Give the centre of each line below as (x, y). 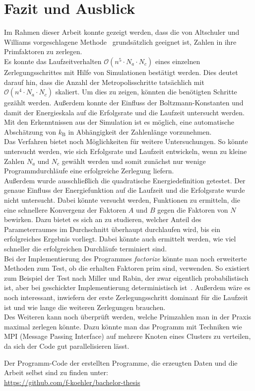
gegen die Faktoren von (193, 209)
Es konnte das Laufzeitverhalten (53, 61)
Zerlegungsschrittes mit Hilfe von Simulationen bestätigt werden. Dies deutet (121, 72)
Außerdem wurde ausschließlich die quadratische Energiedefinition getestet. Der (125, 180)
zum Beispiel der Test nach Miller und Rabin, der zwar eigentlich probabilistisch (126, 277)
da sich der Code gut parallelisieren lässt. (67, 346)
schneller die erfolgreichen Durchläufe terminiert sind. (86, 248)
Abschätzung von (30, 131)
